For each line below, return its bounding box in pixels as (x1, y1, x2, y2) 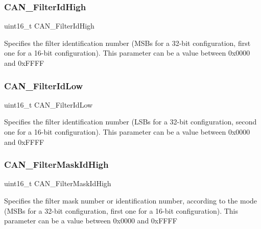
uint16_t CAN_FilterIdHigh (4, 20, 94, 31)
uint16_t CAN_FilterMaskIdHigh (4, 178, 111, 189)
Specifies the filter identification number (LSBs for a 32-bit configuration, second (4, 116, 257, 127)
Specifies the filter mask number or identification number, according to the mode (4, 195, 257, 206)
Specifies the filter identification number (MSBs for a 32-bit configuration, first (4, 37, 251, 48)
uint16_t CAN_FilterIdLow (4, 99, 93, 110)
